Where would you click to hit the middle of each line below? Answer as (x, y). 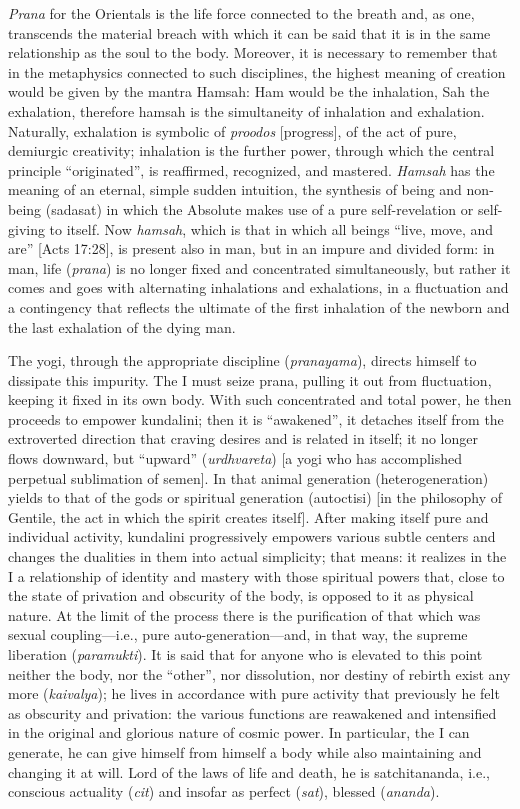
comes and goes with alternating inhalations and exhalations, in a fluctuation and (258, 287)
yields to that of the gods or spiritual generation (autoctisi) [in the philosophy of (255, 497)
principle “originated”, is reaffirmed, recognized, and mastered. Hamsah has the (251, 169)
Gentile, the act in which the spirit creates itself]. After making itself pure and (248, 516)
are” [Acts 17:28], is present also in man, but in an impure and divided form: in (251, 248)
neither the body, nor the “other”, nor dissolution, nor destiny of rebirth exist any (259, 673)
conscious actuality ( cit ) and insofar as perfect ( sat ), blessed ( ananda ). (224, 791)
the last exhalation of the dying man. (122, 326)
